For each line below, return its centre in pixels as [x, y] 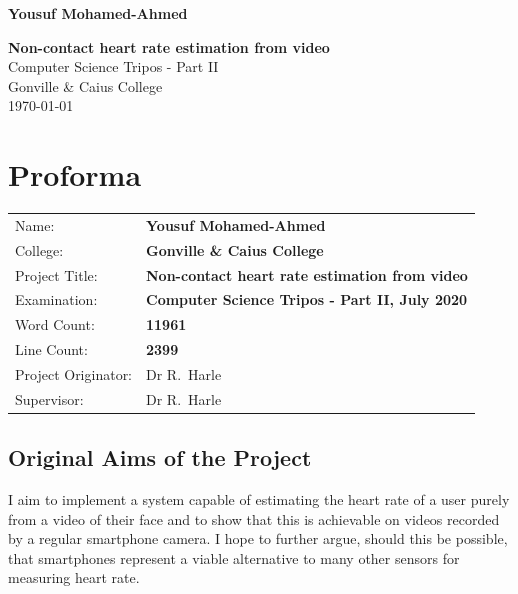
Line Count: [51, 349]
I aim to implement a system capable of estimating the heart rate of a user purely [259, 499]
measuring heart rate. [74, 577]
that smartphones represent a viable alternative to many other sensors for [234, 557]
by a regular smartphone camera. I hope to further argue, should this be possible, [258, 538]
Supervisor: [49, 398]
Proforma [75, 174]
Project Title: [56, 274]
